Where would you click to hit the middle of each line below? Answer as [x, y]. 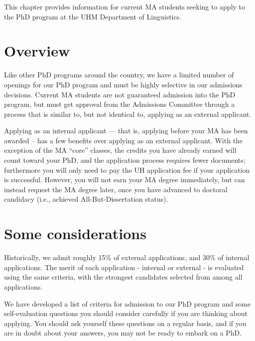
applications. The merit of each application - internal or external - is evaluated [124, 267]
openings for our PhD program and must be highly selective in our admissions [123, 84]
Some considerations [75, 233]
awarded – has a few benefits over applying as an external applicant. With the [124, 140]
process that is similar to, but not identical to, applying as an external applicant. [128, 114]
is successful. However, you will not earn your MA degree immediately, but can [125, 179]
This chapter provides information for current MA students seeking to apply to [125, 6]
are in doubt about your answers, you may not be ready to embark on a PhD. [123, 333]
